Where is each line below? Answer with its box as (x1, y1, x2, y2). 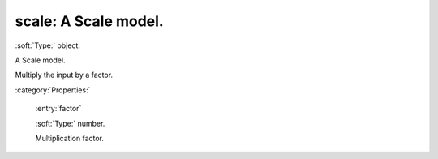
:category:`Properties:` (15, 85, 91, 95)
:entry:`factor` (35, 104, 82, 114)
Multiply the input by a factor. (15, 70, 114, 80)
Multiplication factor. (35, 133, 105, 143)
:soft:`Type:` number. (35, 118, 105, 128)
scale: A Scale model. (15, 12, 164, 30)
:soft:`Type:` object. (15, 41, 81, 50)
